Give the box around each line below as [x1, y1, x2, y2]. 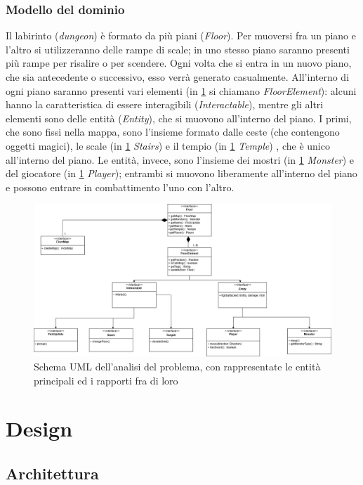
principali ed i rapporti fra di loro [34, 373, 178, 387]
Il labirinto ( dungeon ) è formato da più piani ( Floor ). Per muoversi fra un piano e [6, 28, 356, 43]
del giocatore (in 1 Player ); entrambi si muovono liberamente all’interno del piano [6, 166, 357, 181]
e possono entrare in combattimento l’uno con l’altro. [6, 179, 235, 194]
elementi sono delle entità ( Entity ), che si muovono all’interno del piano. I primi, [6, 110, 352, 125]
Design [6, 414, 73, 443]
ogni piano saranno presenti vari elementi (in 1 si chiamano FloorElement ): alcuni [6, 83, 357, 98]
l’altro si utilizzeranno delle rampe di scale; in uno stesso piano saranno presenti [6, 41, 350, 56]
